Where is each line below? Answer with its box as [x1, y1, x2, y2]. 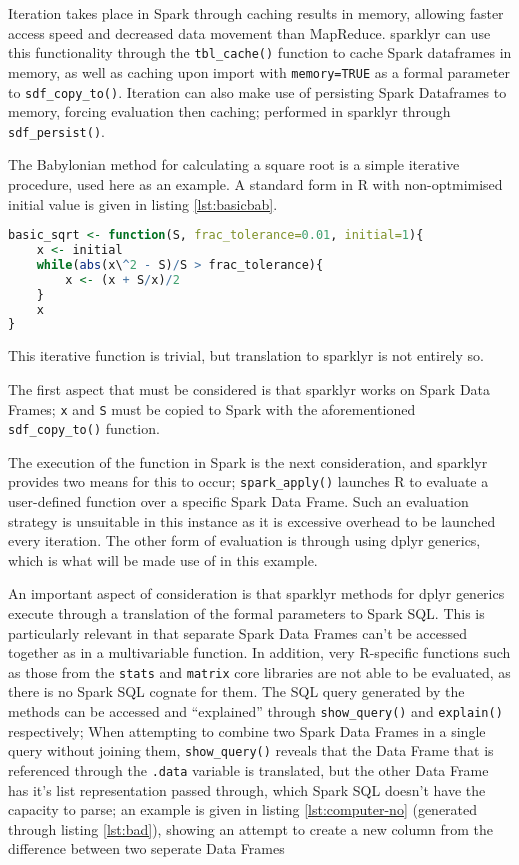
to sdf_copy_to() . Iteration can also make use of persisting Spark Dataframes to [8, 81, 507, 102]
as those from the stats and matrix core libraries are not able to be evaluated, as [8, 661, 511, 682]
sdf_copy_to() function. [8, 418, 160, 439]
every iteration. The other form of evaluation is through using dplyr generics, [8, 530, 481, 551]
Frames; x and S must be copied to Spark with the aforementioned [8, 398, 416, 419]
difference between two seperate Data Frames [8, 838, 285, 859]
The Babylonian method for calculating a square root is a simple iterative [8, 154, 460, 175]
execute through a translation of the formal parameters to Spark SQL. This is [8, 603, 485, 624]
